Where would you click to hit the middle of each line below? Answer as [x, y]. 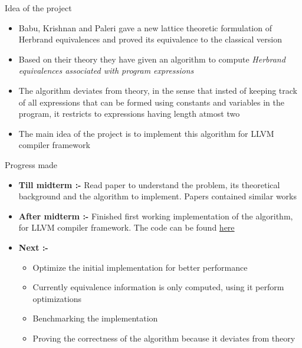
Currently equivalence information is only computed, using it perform [158, 287]
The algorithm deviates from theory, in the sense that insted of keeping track [158, 90]
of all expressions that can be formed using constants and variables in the [152, 102]
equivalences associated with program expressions [106, 70]
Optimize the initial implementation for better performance [140, 267]
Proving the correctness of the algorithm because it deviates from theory [164, 338]
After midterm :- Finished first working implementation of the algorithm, [156, 216]
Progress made [31, 164]
